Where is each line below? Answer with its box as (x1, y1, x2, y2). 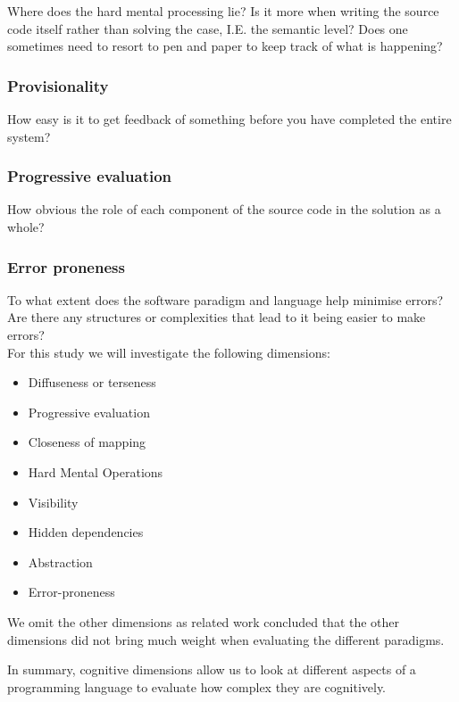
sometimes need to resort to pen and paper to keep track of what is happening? (7, 37, 443, 55)
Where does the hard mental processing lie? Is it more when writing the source (7, 2, 439, 20)
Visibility (28, 492, 79, 511)
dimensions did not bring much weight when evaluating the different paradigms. (7, 630, 445, 648)
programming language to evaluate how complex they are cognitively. (7, 677, 387, 696)
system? (7, 127, 51, 145)
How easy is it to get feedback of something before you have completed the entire (7, 110, 452, 128)
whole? (7, 218, 45, 235)
